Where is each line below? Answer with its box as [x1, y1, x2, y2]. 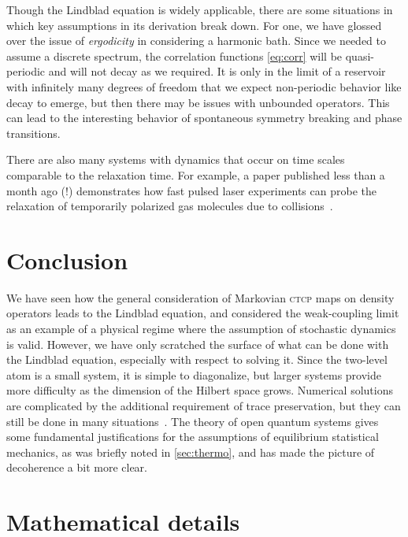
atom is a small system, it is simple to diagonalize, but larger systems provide [6, 366, 381, 383]
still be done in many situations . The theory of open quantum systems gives [6, 413, 379, 429]
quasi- [345, 47, 374, 64]
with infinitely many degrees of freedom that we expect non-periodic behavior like [6, 78, 402, 94]
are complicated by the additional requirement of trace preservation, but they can [6, 398, 401, 413]
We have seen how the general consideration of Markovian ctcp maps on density [6, 289, 395, 306]
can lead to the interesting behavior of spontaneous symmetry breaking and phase [6, 109, 402, 126]
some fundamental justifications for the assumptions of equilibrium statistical [6, 428, 379, 445]
